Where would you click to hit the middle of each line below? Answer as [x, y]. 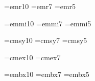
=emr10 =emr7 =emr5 [40, 6]
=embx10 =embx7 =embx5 [47, 74]
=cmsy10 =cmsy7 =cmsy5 [46, 40]
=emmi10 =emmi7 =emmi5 [48, 23]
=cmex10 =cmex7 [32, 57]
